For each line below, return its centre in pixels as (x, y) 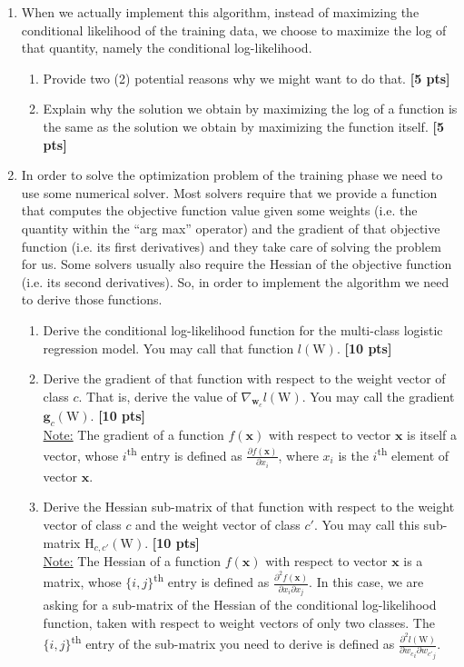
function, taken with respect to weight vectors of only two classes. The (239, 622)
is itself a (432, 434)
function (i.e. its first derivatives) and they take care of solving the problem (231, 246)
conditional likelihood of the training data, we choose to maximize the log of (234, 30)
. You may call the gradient (378, 396)
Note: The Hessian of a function (132, 561)
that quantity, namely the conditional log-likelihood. (167, 48)
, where (298, 455)
